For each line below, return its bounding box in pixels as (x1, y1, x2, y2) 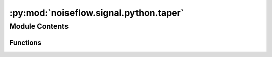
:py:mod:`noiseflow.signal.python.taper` (9, 7, 184, 18)
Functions (9, 38, 42, 47)
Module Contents (9, 22, 69, 31)
